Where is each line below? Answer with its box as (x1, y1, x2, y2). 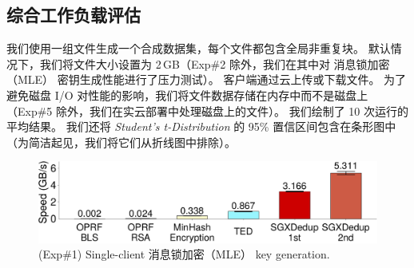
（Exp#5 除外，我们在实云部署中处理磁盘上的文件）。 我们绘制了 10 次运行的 (6, 102, 409, 119)
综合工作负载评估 (6, 2, 141, 27)
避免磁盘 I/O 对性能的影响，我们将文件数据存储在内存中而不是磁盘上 (6, 86, 368, 103)
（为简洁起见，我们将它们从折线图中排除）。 (6, 133, 236, 150)
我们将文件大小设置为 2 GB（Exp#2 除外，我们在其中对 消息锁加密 (39, 55, 390, 72)
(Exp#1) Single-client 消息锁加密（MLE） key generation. (38, 246, 330, 262)
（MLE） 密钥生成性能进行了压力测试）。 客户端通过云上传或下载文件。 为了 (6, 71, 407, 88)
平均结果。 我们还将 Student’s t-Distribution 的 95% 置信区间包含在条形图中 (6, 118, 396, 135)
